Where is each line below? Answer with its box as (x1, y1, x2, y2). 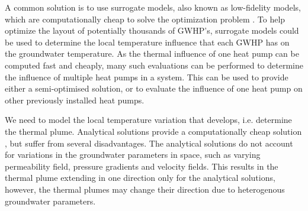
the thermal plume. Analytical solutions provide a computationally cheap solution (5, 125, 302, 137)
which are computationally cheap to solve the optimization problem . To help (5, 12, 285, 25)
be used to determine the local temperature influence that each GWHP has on (5, 35, 290, 48)
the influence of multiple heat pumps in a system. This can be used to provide (5, 70, 288, 83)
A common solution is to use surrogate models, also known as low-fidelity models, (5, 1, 301, 13)
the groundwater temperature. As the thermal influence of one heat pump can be (5, 47, 299, 60)
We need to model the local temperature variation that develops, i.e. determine (5, 113, 292, 126)
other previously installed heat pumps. (5, 93, 145, 106)
